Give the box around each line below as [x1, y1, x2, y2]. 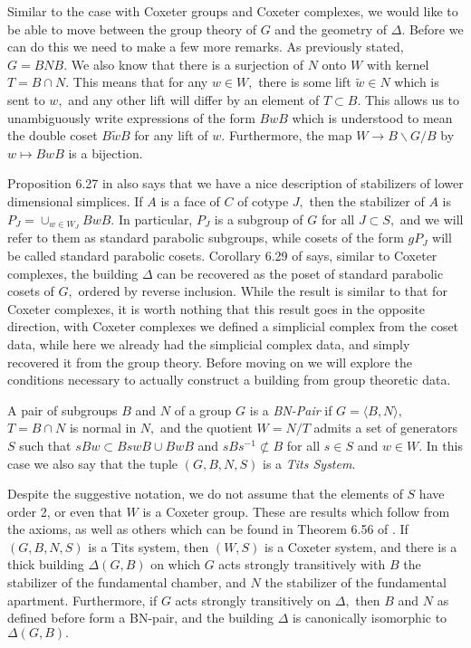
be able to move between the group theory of [7, 19, 257, 38]
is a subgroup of [214, 209, 303, 228]
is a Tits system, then [88, 537, 209, 556]
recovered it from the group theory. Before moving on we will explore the [7, 352, 412, 371]
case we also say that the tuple [7, 453, 178, 472]
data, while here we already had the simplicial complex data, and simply [7, 334, 410, 353]
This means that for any [72, 72, 208, 91]
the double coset [7, 126, 98, 145]
